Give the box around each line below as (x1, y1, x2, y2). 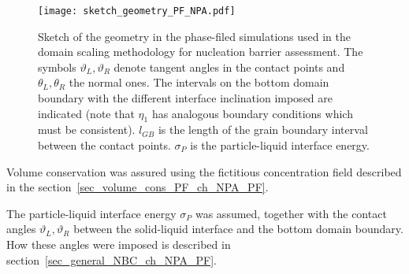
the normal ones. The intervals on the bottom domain (69, 74, 329, 91)
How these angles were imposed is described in (6, 235, 231, 252)
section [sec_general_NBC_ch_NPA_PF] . (6, 251, 217, 268)
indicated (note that (38, 105, 135, 121)
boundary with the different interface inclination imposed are (38, 90, 333, 106)
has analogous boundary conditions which (151, 105, 353, 121)
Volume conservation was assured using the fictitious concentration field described (6, 163, 402, 180)
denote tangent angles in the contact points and (113, 58, 345, 75)
